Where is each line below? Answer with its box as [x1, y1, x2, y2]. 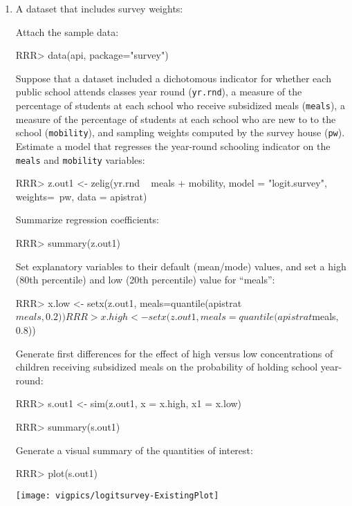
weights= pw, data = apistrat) [15, 189, 147, 203]
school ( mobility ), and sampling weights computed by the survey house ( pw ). [15, 125, 345, 140]
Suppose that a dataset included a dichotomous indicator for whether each [15, 71, 331, 85]
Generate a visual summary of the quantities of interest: [15, 442, 253, 457]
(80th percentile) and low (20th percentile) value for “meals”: [15, 272, 275, 287]
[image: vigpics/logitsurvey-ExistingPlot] [15, 490, 219, 500]
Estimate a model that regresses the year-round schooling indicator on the [15, 138, 331, 153]
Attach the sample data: [15, 24, 119, 39]
